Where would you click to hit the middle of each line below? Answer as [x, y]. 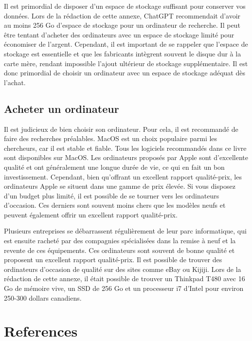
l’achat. [15, 82]
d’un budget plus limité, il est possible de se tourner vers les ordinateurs [112, 195]
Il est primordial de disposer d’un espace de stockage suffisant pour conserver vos [125, 6]
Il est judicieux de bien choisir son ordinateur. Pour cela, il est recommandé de [121, 129]
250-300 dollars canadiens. [43, 297]
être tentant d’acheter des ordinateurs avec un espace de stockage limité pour [119, 34]
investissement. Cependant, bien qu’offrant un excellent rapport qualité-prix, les [123, 176]
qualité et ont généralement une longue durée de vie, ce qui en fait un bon [114, 167]
